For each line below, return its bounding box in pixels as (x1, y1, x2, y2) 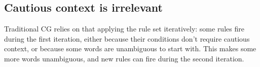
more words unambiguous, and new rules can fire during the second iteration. (4, 53, 244, 63)
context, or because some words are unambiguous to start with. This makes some (4, 43, 256, 54)
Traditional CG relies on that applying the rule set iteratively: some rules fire (4, 23, 244, 34)
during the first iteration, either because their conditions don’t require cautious (4, 33, 250, 44)
